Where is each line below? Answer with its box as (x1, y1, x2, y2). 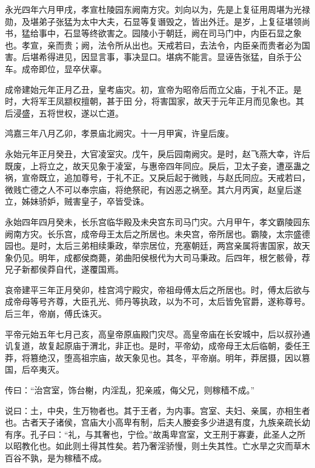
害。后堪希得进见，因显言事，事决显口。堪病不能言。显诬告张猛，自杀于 (5, 50, 293, 63)
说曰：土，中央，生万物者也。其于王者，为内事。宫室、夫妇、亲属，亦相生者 (5, 404, 310, 416)
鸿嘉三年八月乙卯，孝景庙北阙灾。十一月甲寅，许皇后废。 (5, 127, 234, 140)
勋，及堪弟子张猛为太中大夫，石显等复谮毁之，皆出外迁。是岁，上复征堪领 (5, 15, 302, 27)
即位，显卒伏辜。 (38, 62, 107, 75)
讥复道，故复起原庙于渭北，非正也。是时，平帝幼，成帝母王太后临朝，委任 (5, 339, 302, 352)
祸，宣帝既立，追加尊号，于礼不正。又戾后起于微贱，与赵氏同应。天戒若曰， (5, 171, 310, 184)
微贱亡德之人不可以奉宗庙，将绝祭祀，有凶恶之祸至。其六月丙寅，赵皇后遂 (5, 183, 302, 195)
